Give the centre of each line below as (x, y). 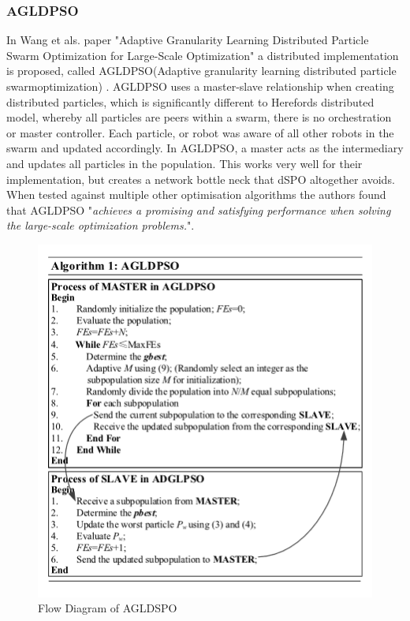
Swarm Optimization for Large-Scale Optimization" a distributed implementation (203, 55)
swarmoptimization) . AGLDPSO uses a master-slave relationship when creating (200, 86)
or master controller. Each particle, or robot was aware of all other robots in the (200, 132)
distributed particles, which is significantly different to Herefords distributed (190, 101)
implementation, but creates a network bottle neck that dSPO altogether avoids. (201, 179)
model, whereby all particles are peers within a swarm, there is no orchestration (199, 117)
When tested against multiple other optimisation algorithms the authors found (196, 195)
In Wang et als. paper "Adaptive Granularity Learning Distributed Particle (188, 40)
